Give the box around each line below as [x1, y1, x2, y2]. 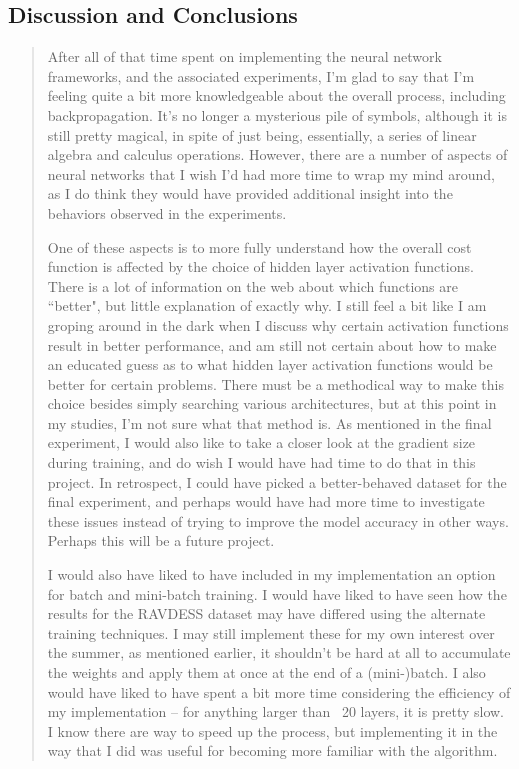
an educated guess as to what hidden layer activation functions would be [47, 354, 493, 375]
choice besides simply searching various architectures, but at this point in [47, 393, 497, 414]
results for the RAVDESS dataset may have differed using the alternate [47, 603, 486, 624]
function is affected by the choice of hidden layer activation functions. [47, 256, 474, 277]
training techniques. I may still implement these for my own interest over [47, 622, 495, 643]
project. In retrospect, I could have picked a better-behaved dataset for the [47, 471, 507, 492]
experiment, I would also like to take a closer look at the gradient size [47, 432, 476, 453]
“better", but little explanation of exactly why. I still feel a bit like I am [47, 295, 487, 316]
